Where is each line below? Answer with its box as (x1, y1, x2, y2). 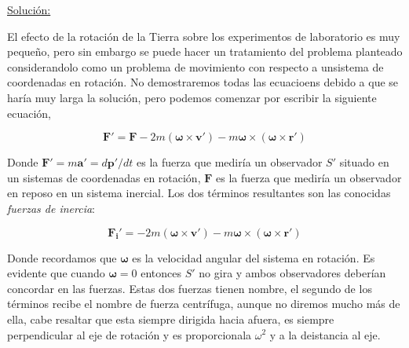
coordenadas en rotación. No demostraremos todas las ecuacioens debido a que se (7, 74, 399, 90)
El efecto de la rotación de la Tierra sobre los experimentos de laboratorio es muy (7, 27, 400, 44)
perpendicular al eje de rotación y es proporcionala (7, 326, 252, 343)
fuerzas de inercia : (7, 200, 95, 216)
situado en (339, 154, 389, 170)
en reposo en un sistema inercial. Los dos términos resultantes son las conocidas (7, 185, 391, 201)
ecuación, (7, 104, 51, 121)
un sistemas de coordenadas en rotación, (7, 169, 201, 185)
